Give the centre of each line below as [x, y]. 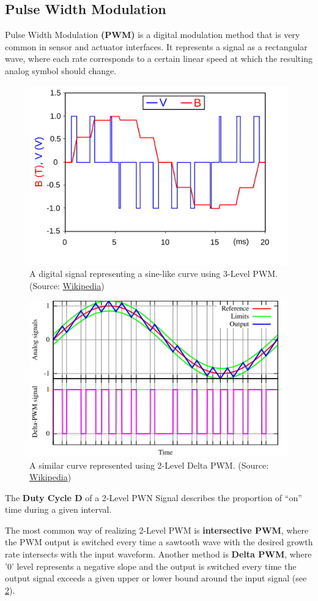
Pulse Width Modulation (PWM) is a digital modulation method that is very [153, 35]
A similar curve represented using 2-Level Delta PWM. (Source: [149, 465]
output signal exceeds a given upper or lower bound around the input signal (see [156, 578]
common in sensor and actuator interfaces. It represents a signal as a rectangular [156, 46]
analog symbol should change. [61, 70]
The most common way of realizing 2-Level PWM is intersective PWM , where [157, 530]
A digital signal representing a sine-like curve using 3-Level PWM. [154, 274]
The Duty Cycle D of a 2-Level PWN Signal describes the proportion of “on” [153, 497]
